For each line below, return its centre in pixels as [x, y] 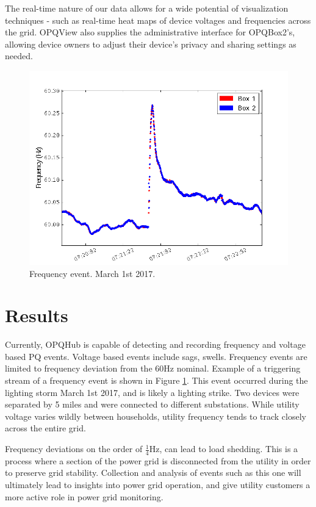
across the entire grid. [45, 428]
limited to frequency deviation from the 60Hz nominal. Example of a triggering [153, 368]
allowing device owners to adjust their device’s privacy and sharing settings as [151, 44]
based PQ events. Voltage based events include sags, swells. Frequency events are [156, 356]
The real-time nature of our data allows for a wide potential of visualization [147, 8]
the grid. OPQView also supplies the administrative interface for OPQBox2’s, [150, 32]
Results [37, 315]
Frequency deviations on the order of [74, 449]
